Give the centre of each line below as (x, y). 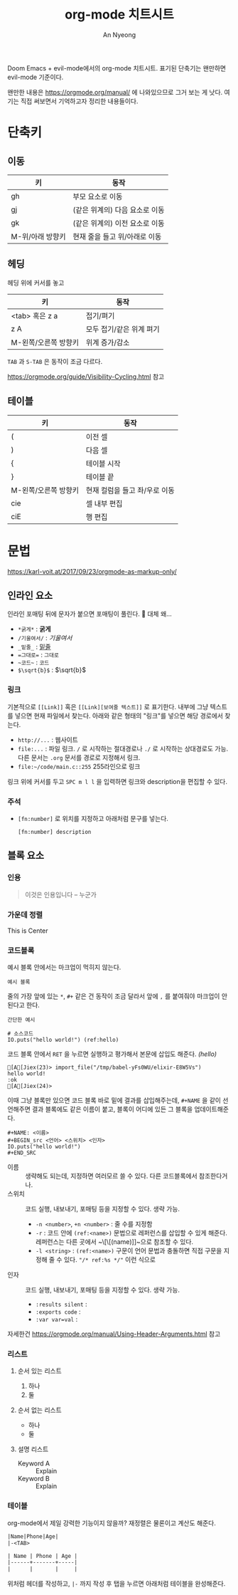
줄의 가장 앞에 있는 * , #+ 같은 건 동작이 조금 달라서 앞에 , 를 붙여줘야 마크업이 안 (118, 996)
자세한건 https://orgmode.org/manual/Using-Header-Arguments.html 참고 (114, 1334)
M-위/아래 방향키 (38, 236)
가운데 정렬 (25, 914)
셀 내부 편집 (104, 503)
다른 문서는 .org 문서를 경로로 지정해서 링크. (79, 757)
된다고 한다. (24, 1005)
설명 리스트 (33, 1449)
